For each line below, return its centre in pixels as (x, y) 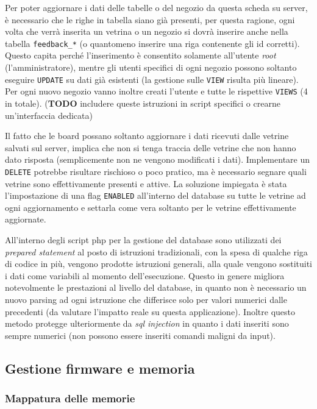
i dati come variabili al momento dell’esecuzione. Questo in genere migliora (145, 275)
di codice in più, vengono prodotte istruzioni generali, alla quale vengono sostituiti (159, 264)
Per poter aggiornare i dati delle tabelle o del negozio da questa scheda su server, (156, 7)
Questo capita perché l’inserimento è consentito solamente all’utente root (141, 55)
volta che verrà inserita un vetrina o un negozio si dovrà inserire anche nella (147, 31)
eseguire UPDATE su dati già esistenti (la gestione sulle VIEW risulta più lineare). (152, 79)
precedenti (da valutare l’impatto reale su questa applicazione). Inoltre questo (150, 311)
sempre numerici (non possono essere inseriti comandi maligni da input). (140, 335)
